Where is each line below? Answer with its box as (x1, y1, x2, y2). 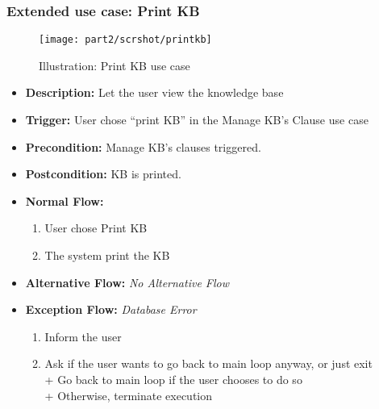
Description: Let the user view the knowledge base (25, 84, 284, 101)
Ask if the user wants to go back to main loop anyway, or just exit (44, 355, 373, 372)
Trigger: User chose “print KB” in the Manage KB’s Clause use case (25, 111, 369, 128)
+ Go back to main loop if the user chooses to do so (44, 371, 302, 387)
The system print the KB (44, 247, 170, 264)
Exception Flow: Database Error (25, 301, 197, 318)
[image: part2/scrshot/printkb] (39, 34, 212, 46)
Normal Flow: (25, 192, 104, 209)
